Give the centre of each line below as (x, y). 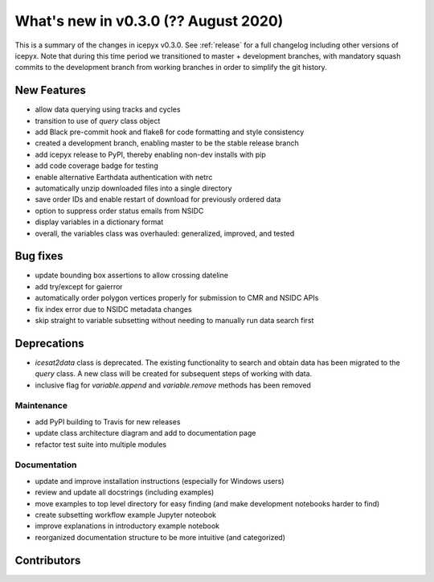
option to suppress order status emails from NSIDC (119, 211)
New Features (50, 90)
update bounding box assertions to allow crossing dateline (132, 275)
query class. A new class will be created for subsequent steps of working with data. (174, 374)
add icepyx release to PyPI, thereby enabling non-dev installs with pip (151, 154)
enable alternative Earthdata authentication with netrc (124, 177)
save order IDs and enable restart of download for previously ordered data (158, 199)
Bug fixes (39, 256)
